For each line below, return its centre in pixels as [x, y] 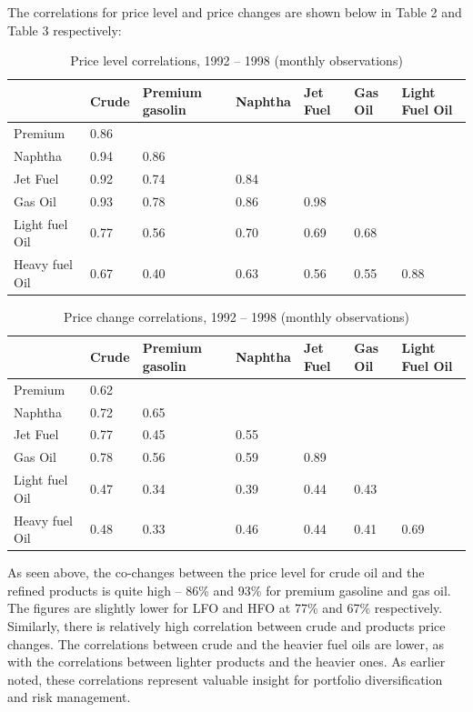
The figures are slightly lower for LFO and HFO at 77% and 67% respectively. [225, 608]
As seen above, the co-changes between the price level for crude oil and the [216, 572]
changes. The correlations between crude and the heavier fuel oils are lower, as [226, 643]
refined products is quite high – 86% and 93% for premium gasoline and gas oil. [229, 590]
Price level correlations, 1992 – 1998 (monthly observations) [236, 60]
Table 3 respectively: [65, 30]
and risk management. [69, 697]
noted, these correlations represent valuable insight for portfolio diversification [225, 679]
